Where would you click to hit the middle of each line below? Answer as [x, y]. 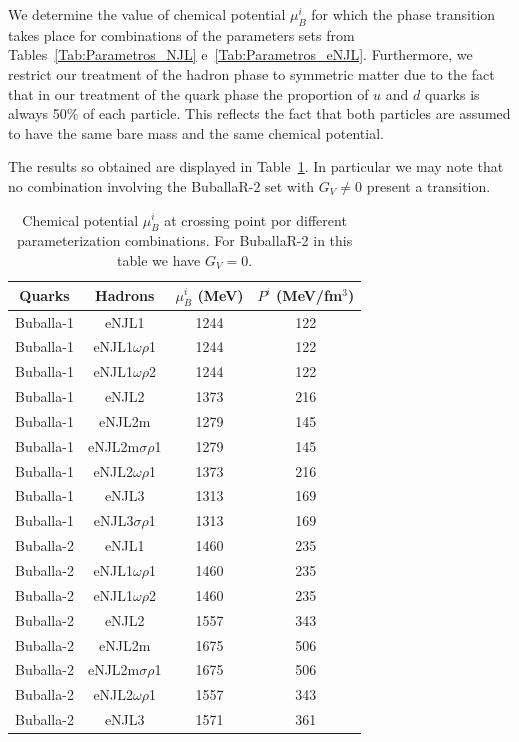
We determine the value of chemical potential [147, 14]
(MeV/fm [309, 295]
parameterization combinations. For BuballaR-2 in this [184, 240]
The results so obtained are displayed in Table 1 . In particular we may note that [256, 166]
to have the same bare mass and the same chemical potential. [196, 132]
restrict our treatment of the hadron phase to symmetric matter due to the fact [251, 73]
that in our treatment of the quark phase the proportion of [188, 93]
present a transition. [428, 185]
